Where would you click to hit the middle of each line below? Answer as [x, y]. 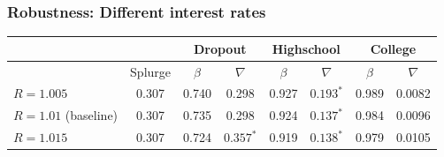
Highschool [306, 48]
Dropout [220, 48]
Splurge [151, 71]
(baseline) [92, 115]
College [393, 48]
